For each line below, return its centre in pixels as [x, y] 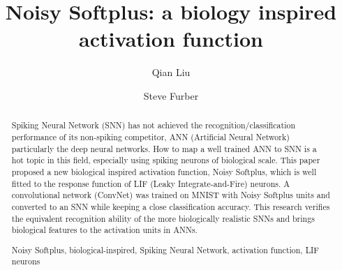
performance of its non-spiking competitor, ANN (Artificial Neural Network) [150, 136]
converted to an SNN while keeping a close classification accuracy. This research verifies [171, 206]
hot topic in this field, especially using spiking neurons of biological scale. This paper [166, 160]
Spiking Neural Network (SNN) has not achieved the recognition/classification [154, 125]
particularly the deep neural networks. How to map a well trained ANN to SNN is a [164, 148]
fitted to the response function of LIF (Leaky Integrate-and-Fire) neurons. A [151, 183]
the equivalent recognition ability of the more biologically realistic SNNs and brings [163, 218]
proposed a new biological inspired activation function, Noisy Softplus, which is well [164, 171]
